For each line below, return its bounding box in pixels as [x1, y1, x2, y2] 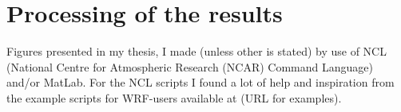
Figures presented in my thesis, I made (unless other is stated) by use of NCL [6, 43, 387, 60]
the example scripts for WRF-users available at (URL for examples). [6, 89, 342, 106]
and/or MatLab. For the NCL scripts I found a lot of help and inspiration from [6, 74, 395, 91]
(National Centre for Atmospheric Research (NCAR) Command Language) [6, 58, 373, 75]
